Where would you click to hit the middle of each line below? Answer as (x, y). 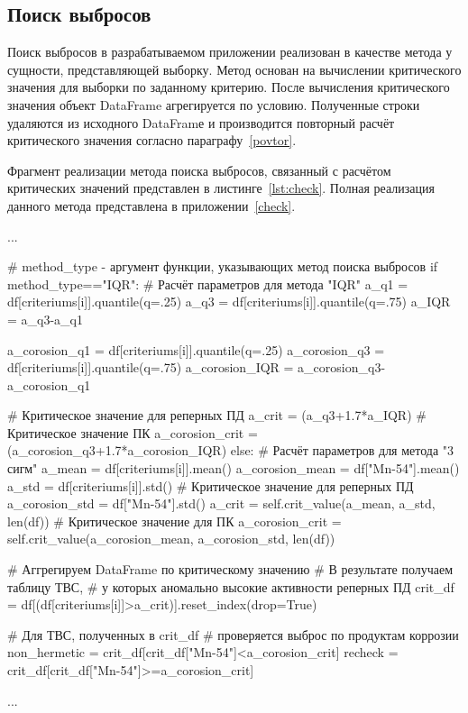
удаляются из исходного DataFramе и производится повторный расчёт (201, 122)
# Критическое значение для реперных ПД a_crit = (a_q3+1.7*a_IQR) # (217, 415)
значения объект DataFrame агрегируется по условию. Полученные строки (214, 104)
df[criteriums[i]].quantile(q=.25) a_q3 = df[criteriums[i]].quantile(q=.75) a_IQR (229, 302)
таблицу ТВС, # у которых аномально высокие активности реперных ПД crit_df (231, 586)
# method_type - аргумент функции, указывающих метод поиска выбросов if (223, 266)
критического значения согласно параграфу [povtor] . (152, 140)
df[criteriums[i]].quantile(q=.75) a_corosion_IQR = (151, 367)
